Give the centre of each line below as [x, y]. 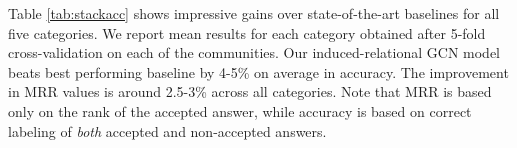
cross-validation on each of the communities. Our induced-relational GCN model [254, 52]
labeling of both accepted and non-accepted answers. [167, 130]
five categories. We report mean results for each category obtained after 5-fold [247, 32]
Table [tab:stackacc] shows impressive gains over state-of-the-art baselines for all [254, 13]
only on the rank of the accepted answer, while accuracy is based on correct [240, 110]
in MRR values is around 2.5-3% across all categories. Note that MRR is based [250, 91]
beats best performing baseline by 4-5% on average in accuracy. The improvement [258, 71]
